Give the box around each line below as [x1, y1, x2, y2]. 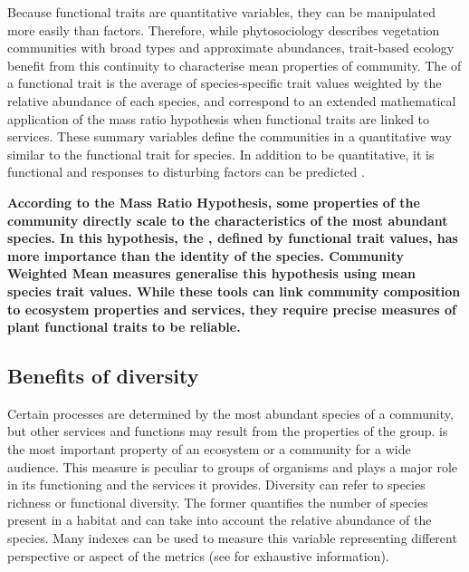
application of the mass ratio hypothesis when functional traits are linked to [7, 109, 430, 128]
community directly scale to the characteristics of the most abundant [7, 210, 448, 229]
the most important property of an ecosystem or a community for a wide [7, 440, 411, 459]
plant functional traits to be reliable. [7, 317, 241, 336]
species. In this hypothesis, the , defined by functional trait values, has [7, 228, 458, 247]
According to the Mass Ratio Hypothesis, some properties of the [7, 192, 420, 211]
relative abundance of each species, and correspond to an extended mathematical [7, 91, 456, 110]
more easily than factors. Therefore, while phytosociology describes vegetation [7, 20, 440, 39]
